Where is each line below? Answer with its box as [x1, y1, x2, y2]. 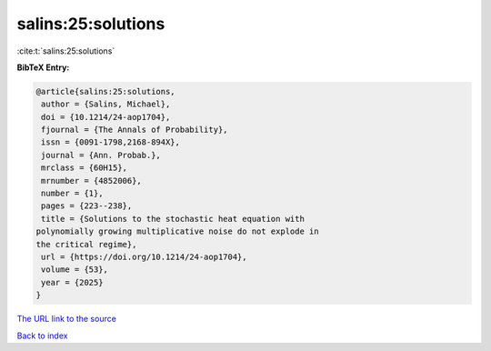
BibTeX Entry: [16, 62, 70, 73]
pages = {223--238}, [41, 201, 133, 211]
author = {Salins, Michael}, [41, 99, 171, 109]
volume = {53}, [41, 265, 109, 275]
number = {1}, [41, 188, 104, 199]
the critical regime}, [35, 239, 137, 249]
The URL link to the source [16, 314, 117, 325]
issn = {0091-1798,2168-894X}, [41, 137, 181, 147]
